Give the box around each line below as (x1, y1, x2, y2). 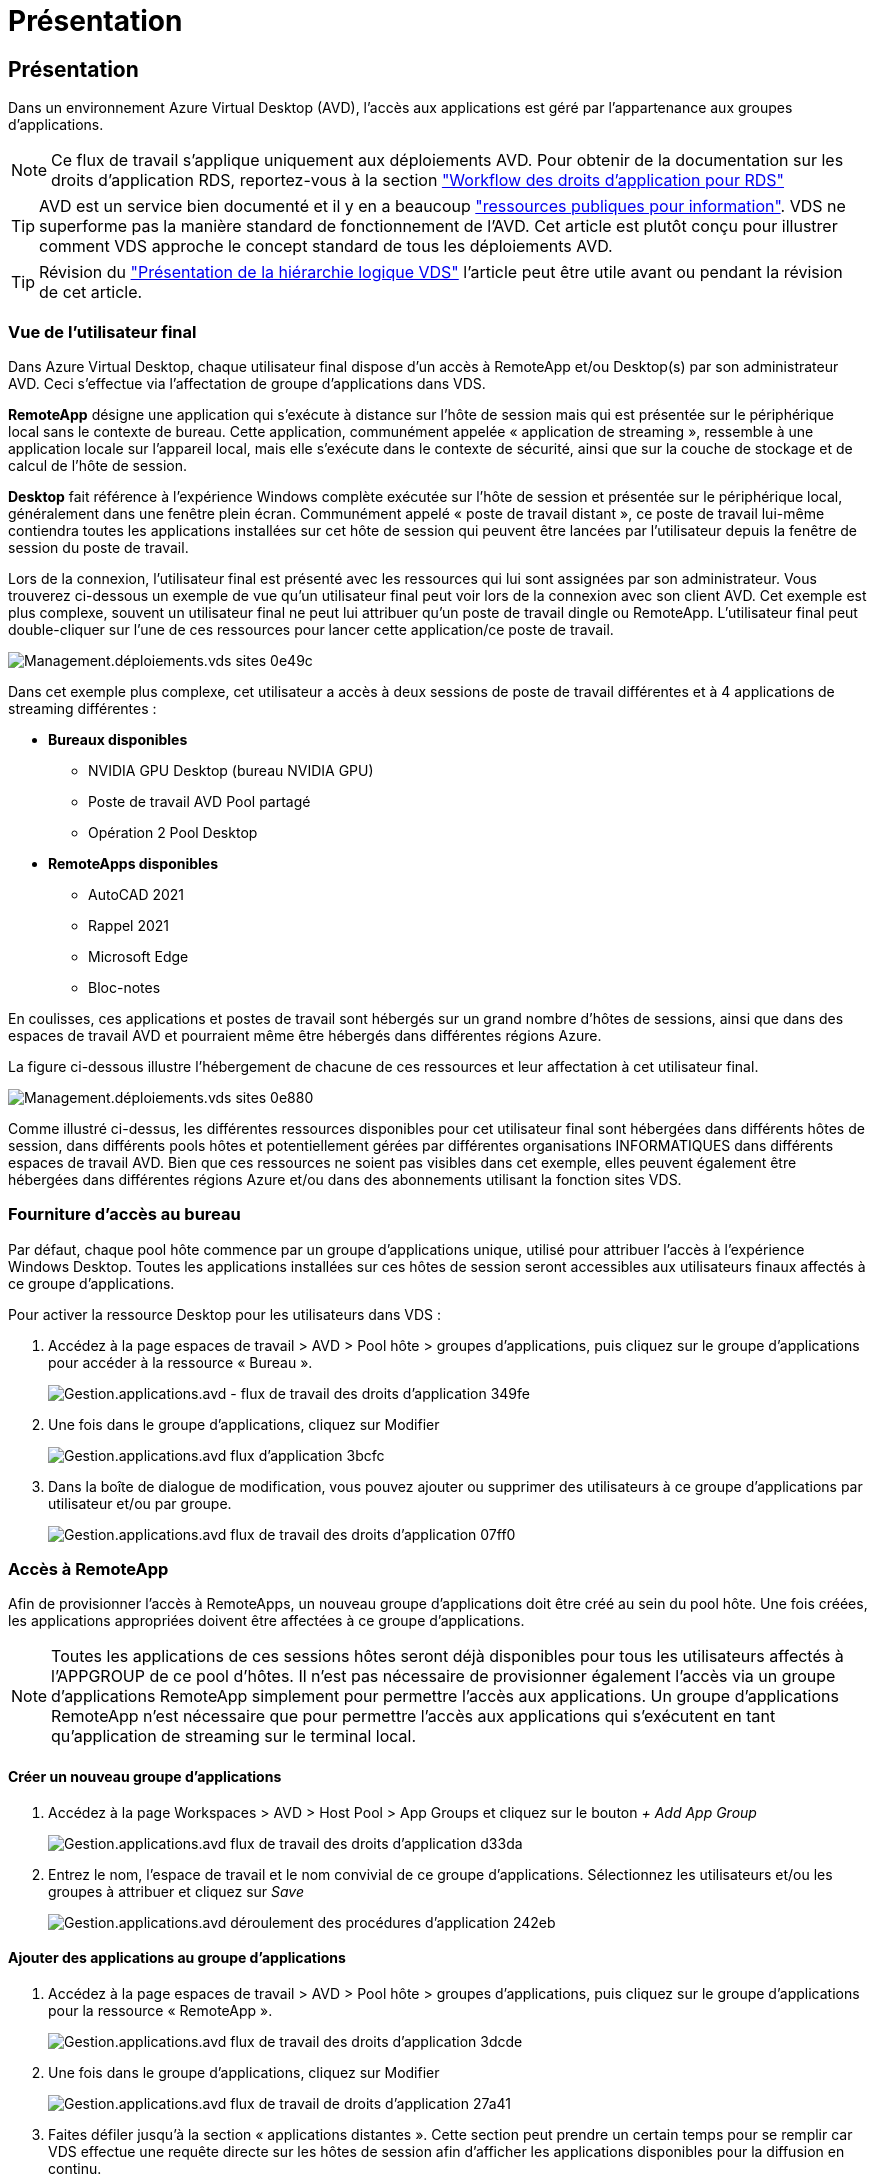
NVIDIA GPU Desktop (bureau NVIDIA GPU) (88, 761, 374, 779)
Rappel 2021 (88, 916, 170, 934)
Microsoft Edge (88, 947, 189, 965)
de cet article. (39, 282, 143, 303)
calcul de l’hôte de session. (8, 456, 188, 474)
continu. (48, 2159, 102, 2177)
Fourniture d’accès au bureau (8, 1204, 241, 1225)
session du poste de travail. (8, 538, 189, 556)
